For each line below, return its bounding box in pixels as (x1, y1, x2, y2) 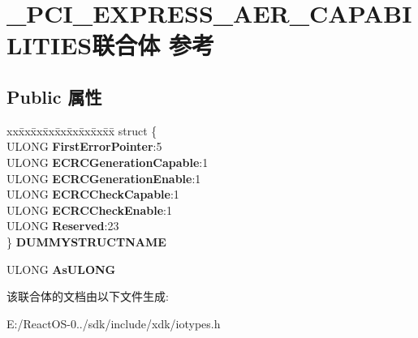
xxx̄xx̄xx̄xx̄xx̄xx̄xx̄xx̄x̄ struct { (6, 122, 157, 139)
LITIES (6, 28, 93, 62)
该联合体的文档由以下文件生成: (6, 288, 169, 305)
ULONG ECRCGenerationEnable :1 (6, 169, 201, 186)
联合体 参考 (92, 28, 214, 62)
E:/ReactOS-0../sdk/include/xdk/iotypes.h (6, 314, 221, 332)
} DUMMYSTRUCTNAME (6, 233, 166, 250)
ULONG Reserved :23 (6, 217, 119, 234)
